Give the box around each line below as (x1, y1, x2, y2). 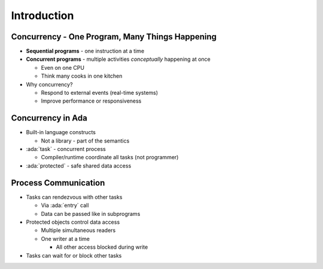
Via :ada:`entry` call (41, 202, 89, 209)
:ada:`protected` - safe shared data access (26, 162, 132, 169)
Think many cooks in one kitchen (41, 72, 123, 80)
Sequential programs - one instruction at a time (26, 48, 145, 55)
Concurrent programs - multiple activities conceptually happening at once (26, 55, 211, 63)
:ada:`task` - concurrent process (26, 146, 106, 153)
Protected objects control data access (26, 218, 120, 225)
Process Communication (11, 178, 105, 188)
